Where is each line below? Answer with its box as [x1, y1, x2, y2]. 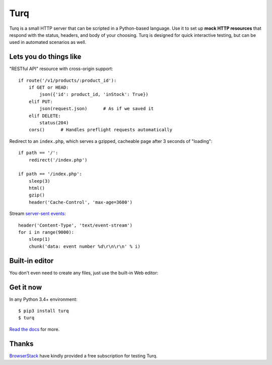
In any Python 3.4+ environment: [9, 296, 78, 302]
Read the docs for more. [9, 326, 60, 332]
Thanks [9, 339, 34, 348]
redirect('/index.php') [28, 157, 88, 163]
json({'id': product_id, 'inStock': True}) [39, 91, 149, 97]
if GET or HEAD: [28, 85, 69, 90]
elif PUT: [28, 98, 53, 105]
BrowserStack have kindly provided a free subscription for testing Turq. [9, 352, 158, 358]
